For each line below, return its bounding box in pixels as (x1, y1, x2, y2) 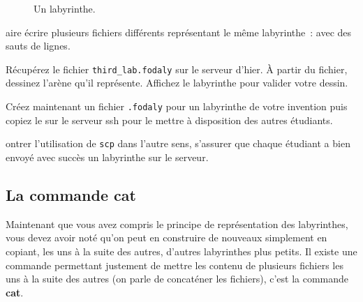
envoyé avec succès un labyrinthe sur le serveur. (6, 149, 209, 164)
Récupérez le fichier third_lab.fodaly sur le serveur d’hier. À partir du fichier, (6, 61, 348, 76)
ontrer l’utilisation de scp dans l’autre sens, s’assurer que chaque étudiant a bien (6, 136, 350, 151)
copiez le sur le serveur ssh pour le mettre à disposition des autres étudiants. (6, 112, 333, 127)
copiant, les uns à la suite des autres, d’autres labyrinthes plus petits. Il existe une (6, 243, 357, 258)
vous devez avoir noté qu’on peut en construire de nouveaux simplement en (6, 230, 327, 245)
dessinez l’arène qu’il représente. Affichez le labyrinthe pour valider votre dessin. (6, 75, 348, 90)
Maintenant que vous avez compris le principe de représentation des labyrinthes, (6, 216, 348, 231)
